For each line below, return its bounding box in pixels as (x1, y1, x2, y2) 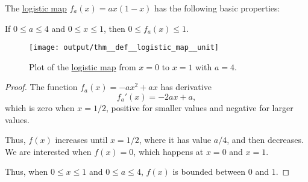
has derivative (160, 80, 212, 93)
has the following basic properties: (154, 2, 280, 14)
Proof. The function (5, 80, 78, 93)
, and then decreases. (227, 133, 304, 146)
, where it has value (139, 133, 212, 146)
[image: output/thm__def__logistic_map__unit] (29, 43, 219, 52)
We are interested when (5, 145, 92, 157)
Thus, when (5, 165, 48, 178)
